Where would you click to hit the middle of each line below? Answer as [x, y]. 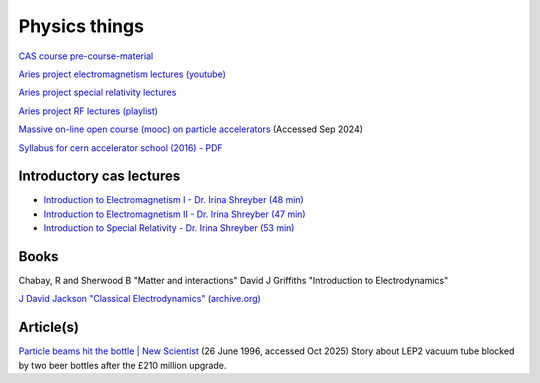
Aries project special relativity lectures [97, 92]
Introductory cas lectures [99, 176]
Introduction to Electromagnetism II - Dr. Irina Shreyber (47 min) [174, 214]
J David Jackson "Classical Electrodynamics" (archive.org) [140, 299]
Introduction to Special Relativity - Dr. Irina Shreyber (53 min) [169, 228]
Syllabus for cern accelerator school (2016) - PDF [121, 147]
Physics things [81, 26]
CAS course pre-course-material [86, 56]
